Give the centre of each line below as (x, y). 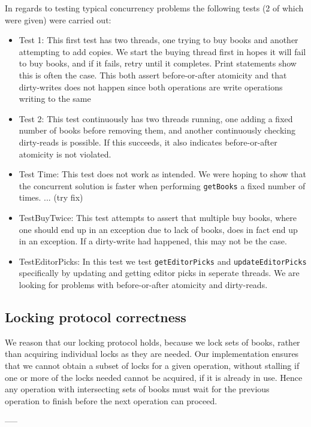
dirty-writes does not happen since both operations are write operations (151, 87)
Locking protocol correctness (96, 317)
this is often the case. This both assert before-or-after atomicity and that (153, 75)
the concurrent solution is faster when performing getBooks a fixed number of (162, 185)
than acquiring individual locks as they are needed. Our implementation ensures (152, 354)
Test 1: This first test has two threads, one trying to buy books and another (158, 40)
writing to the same (55, 99)
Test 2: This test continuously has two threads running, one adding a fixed (156, 118)
